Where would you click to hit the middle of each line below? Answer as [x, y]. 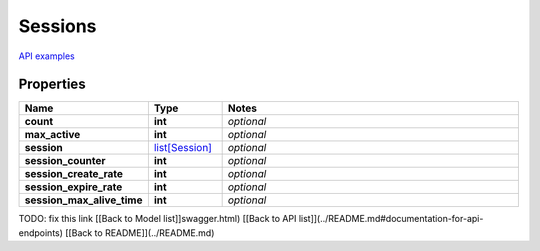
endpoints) [41, 232]
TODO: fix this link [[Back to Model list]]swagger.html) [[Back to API [157, 219]
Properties [52, 84]
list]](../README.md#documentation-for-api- [391, 219]
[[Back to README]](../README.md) [140, 232]
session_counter [65, 161]
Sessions [57, 26]
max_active [52, 135]
